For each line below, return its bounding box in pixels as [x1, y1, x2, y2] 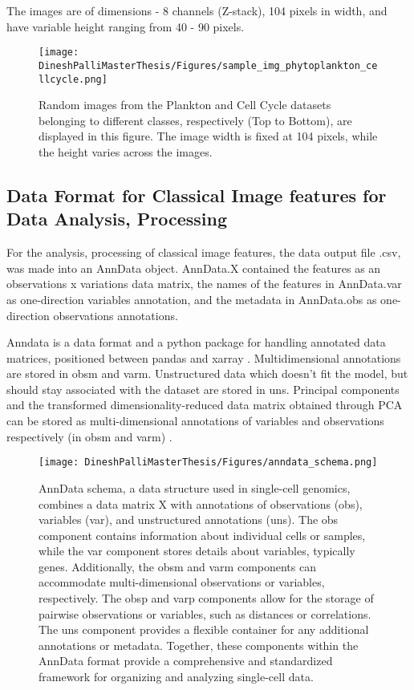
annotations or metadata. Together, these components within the [39, 636, 359, 653]
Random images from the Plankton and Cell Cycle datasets [39, 96, 331, 113]
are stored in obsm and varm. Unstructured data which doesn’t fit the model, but [6, 365, 408, 382]
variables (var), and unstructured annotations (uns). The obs [39, 511, 339, 528]
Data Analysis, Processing [6, 206, 228, 231]
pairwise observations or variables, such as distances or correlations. [39, 605, 371, 622]
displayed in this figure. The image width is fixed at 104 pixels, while [39, 128, 378, 144]
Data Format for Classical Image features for [6, 182, 387, 207]
